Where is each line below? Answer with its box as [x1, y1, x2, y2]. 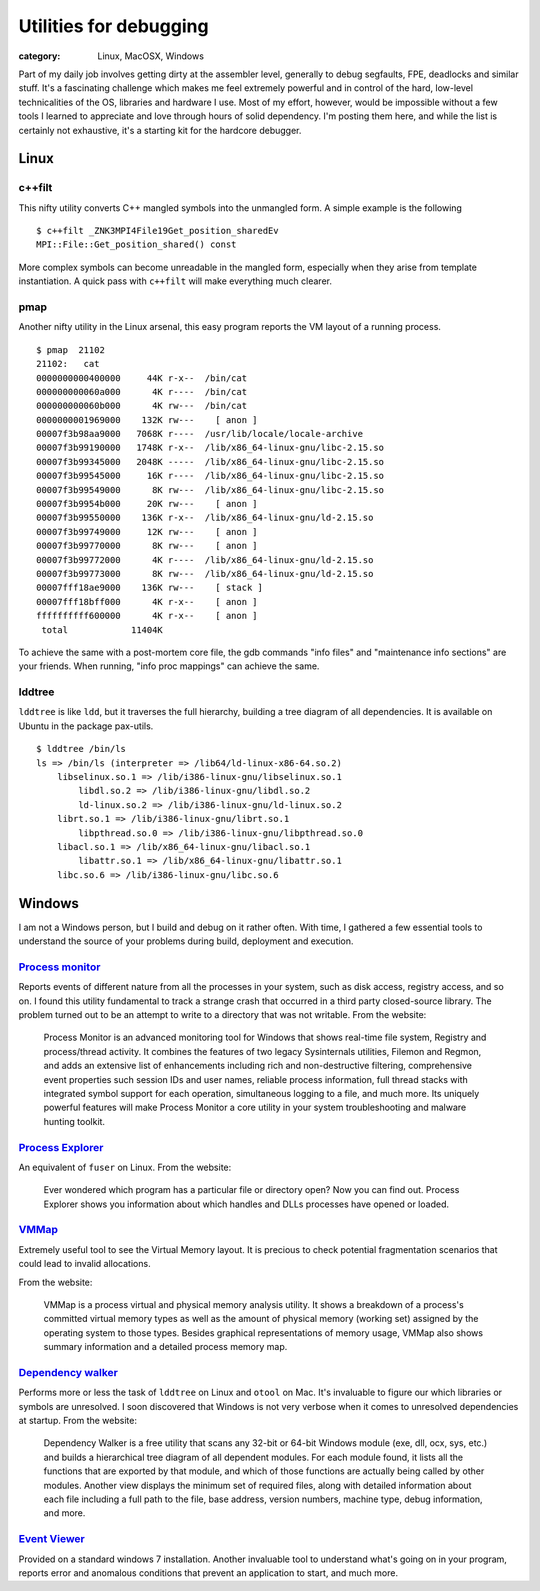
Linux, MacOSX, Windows [97, 50, 205, 62]
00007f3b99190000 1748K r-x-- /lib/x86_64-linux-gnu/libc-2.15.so [36, 442, 385, 454]
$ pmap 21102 [36, 344, 105, 355]
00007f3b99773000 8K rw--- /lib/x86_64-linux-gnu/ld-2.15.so [36, 568, 374, 579]
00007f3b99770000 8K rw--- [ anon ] [36, 540, 259, 552]
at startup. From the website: [18, 1415, 137, 1427]
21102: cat [36, 358, 100, 370]
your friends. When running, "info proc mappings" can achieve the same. [18, 660, 320, 672]
